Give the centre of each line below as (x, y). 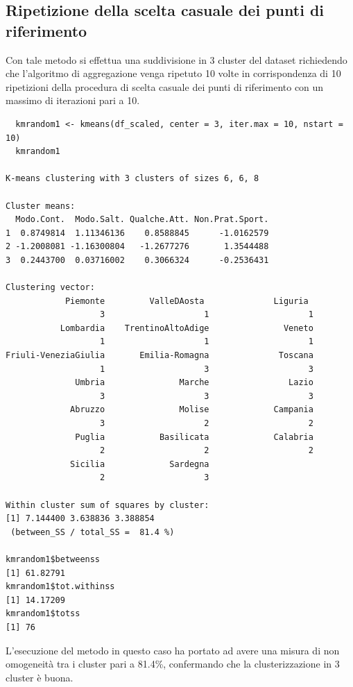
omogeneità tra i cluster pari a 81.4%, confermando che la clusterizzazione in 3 (173, 664)
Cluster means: (41, 206)
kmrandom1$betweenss (53, 559)
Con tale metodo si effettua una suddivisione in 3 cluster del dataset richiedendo (176, 59)
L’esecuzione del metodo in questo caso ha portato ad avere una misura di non (173, 650)
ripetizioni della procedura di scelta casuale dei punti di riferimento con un (165, 86)
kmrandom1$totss (43, 614)
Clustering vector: (50, 288)
